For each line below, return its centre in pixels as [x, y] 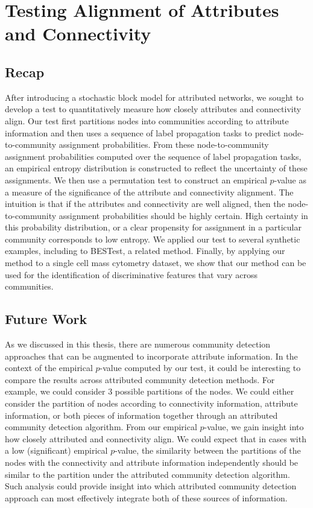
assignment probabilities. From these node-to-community [164, 144]
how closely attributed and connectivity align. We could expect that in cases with [156, 438]
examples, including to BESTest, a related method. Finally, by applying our [145, 251]
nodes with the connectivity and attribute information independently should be [152, 462]
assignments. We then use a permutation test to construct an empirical [136, 179]
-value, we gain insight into [254, 427]
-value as [290, 179]
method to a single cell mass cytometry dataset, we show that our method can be [156, 263]
